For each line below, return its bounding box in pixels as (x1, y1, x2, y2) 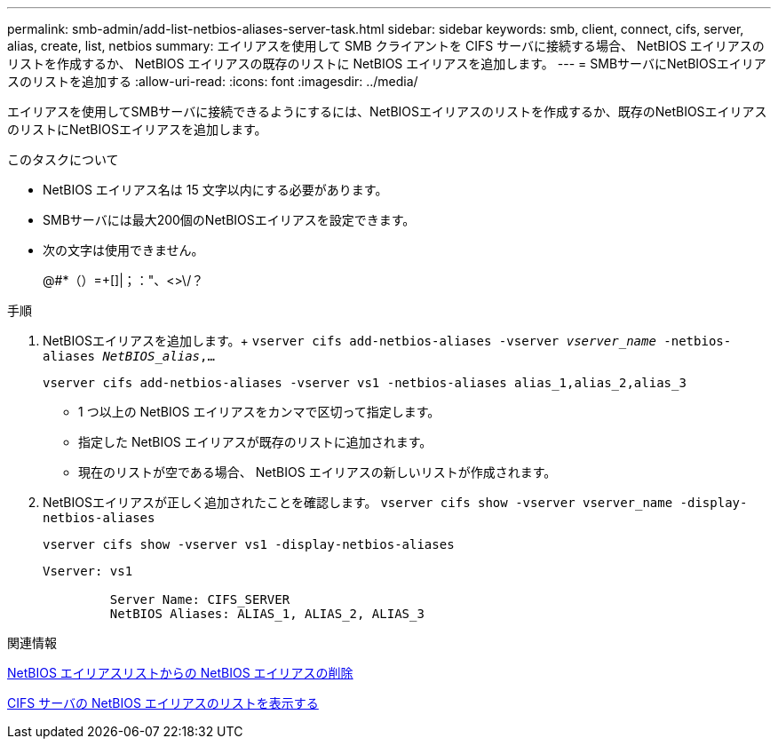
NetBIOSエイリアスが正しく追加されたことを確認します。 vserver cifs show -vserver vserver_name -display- (43, 495, 748, 510)
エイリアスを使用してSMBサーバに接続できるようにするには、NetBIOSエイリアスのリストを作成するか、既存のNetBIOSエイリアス (7, 104, 767, 119)
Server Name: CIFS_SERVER (109, 592, 290, 607)
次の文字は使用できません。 (43, 242, 204, 258)
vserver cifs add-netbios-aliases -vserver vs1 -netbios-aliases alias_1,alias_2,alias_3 (43, 376, 687, 390)
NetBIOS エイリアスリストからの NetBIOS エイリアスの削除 (7, 665, 353, 680)
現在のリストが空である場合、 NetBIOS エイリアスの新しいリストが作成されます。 (78, 464, 557, 480)
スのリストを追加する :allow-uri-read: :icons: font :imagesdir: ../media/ (7, 74, 418, 89)
